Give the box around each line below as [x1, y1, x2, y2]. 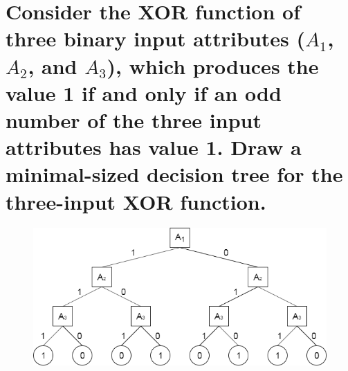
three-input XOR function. [6, 187, 266, 215]
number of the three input [6, 105, 262, 134]
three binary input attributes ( [6, 24, 306, 53]
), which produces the [107, 51, 319, 80]
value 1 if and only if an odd [6, 78, 282, 107]
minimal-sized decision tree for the [6, 160, 343, 188]
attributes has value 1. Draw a [6, 133, 302, 161]
